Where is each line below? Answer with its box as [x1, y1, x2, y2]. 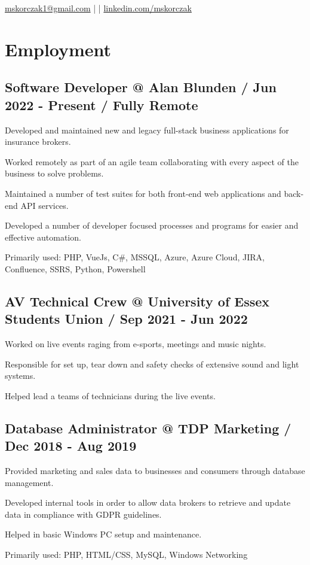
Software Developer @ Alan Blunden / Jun [5, 78, 277, 96]
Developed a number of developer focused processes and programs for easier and [5, 219, 299, 232]
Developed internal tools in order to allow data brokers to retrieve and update [5, 496, 291, 509]
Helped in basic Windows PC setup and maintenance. [5, 528, 202, 540]
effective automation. [5, 230, 81, 243]
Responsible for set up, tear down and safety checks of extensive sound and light [5, 357, 299, 370]
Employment [5, 37, 112, 61]
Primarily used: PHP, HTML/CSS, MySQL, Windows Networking [5, 548, 248, 561]
